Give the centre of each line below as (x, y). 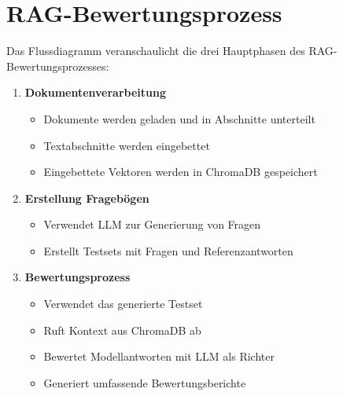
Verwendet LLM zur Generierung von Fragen (152, 224)
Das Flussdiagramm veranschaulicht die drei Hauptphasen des (156, 51)
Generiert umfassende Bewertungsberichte (145, 382)
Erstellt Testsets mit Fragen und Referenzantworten (168, 250)
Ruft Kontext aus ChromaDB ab (122, 330)
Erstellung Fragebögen (87, 198)
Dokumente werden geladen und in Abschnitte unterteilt (179, 118)
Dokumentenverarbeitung (96, 92)
